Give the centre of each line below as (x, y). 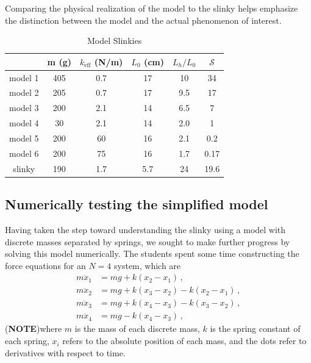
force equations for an (45, 265)
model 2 (24, 92)
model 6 (24, 153)
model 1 (24, 77)
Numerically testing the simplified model (137, 204)
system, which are (148, 265)
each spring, (27, 341)
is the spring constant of (255, 329)
